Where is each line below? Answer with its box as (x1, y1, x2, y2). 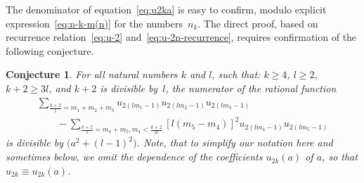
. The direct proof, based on (197, 15, 318, 30)
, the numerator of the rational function (165, 80, 337, 95)
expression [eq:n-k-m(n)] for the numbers (6, 15, 183, 30)
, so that (322, 149, 358, 164)
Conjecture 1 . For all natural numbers (6, 67, 178, 82)
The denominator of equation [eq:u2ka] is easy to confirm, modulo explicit (6, 2, 327, 16)
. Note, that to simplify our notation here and (136, 135, 333, 150)
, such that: (212, 67, 261, 82)
